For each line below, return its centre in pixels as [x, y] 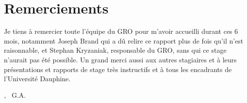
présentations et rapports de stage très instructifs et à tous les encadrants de [118, 69]
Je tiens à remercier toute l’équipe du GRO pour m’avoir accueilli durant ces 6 [121, 31]
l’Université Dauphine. [37, 79]
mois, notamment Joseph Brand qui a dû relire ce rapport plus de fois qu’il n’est [124, 40]
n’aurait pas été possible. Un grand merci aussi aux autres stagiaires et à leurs [120, 59]
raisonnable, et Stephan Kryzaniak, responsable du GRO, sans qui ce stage [115, 50]
